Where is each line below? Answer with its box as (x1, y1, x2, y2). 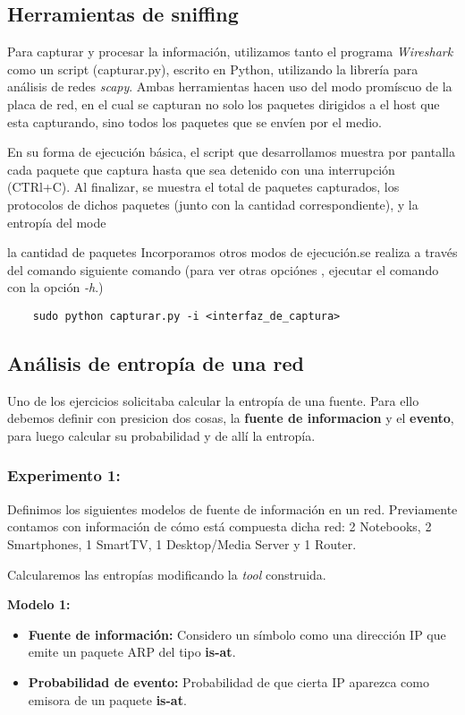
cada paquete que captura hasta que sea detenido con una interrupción (7, 159, 395, 178)
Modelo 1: (7, 595, 71, 614)
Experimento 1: (7, 464, 121, 487)
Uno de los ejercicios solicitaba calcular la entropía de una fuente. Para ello (7, 391, 419, 409)
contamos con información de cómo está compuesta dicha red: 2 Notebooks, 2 (7, 517, 432, 536)
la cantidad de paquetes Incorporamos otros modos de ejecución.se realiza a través (7, 243, 458, 262)
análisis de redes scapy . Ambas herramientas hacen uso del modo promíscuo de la (7, 77, 452, 96)
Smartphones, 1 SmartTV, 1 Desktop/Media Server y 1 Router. (7, 534, 357, 553)
